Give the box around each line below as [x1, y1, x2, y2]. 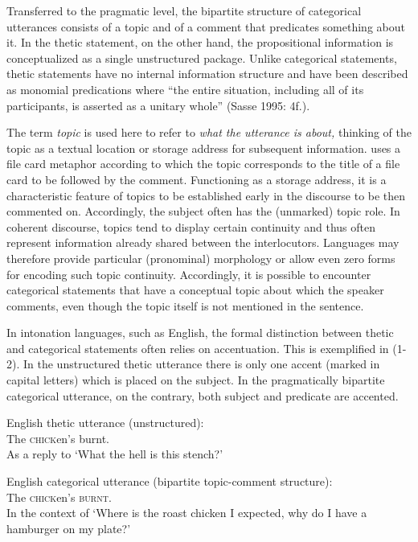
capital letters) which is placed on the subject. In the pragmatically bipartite [6, 372, 385, 388]
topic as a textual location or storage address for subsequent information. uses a [6, 139, 401, 156]
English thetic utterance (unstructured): [6, 414, 204, 431]
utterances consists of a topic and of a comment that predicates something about [6, 18, 405, 35]
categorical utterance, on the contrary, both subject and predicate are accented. [6, 387, 399, 404]
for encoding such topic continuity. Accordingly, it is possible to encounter [6, 265, 371, 282]
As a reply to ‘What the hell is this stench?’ [6, 446, 223, 462]
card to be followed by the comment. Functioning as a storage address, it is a [6, 170, 387, 187]
